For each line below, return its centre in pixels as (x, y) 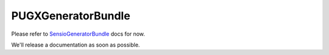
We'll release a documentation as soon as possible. (76, 45)
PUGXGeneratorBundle (71, 16)
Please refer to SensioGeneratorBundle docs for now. (78, 34)
